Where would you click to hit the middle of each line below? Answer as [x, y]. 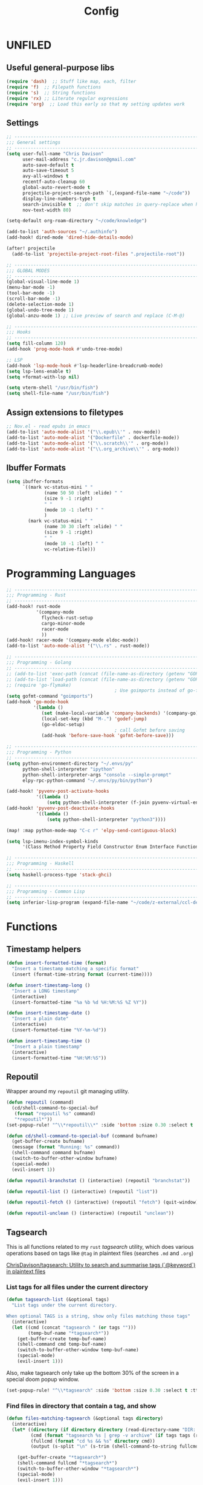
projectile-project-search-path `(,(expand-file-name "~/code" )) [106, 193]
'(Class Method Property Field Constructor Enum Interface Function [110, 847]
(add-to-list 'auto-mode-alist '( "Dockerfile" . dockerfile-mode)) [93, 437]
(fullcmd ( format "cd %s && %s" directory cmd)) [93, 1441]
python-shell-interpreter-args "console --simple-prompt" [97, 775]
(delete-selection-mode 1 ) [40, 304]
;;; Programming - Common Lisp [46, 891]
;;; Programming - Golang [39, 663]
